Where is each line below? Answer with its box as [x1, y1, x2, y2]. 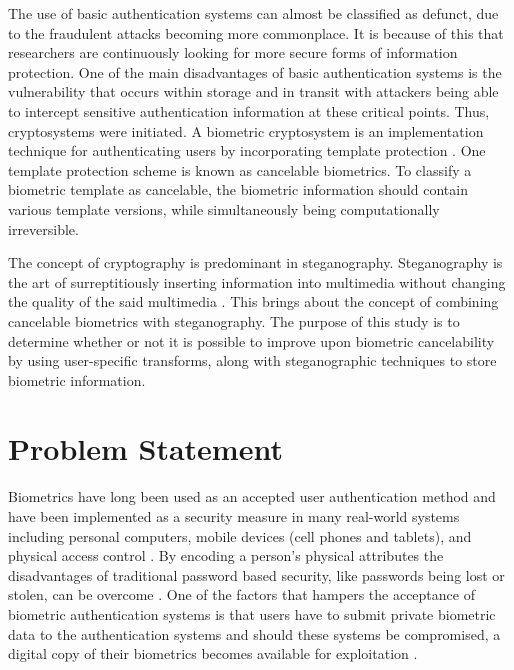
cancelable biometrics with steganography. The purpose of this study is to [8, 310, 460, 331]
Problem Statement [8, 428, 283, 469]
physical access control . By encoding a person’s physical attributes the [8, 545, 444, 566]
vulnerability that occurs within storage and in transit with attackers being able [8, 81, 499, 102]
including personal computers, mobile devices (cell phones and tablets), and [8, 525, 472, 546]
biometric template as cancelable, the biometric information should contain [8, 179, 468, 200]
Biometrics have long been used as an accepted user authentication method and [8, 486, 496, 507]
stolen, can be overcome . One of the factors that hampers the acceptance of [8, 584, 475, 605]
